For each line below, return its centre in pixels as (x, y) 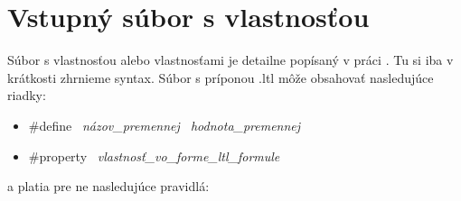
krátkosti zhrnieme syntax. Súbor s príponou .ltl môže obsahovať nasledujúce (221, 77)
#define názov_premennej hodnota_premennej (165, 125)
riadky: (27, 95)
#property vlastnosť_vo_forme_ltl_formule (154, 155)
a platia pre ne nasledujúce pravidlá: (108, 186)
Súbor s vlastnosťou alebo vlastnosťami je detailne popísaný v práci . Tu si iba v (230, 60)
